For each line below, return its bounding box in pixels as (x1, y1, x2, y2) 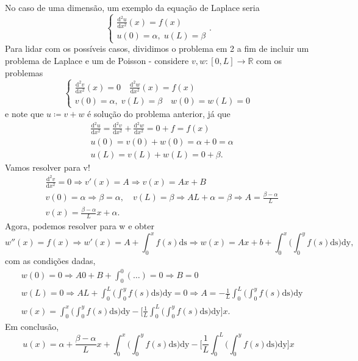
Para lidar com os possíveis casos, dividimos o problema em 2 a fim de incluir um (5, 42, 309, 55)
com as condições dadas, (5, 254, 96, 266)
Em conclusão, (5, 320, 59, 332)
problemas (5, 66, 43, 79)
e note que (5, 107, 44, 120)
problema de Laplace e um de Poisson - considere (5, 54, 189, 66)
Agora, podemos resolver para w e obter (5, 220, 154, 232)
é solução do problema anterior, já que (87, 107, 231, 120)
